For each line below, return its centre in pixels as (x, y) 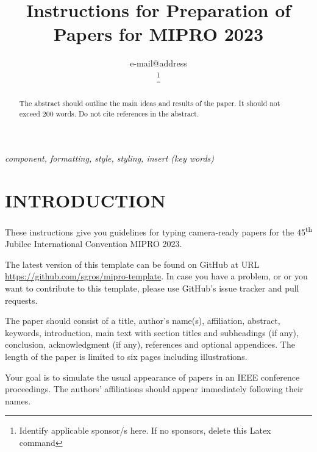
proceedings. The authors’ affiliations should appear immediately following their (154, 389)
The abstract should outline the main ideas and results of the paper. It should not (150, 103)
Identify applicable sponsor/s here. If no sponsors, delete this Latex (145, 430)
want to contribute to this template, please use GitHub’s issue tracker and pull (152, 288)
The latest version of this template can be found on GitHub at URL (132, 264)
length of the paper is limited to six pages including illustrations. (126, 356)
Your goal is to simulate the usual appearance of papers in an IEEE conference (152, 377)
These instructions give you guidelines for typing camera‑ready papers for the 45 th (158, 231)
